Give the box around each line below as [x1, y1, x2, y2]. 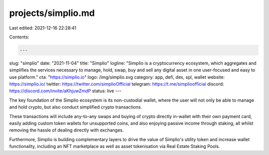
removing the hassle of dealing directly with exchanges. [9, 127, 124, 133]
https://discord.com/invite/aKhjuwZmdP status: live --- [9, 88, 122, 94]
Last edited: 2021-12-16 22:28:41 [9, 25, 77, 31]
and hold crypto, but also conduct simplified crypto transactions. [9, 104, 142, 110]
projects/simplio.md [9, 7, 95, 18]
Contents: [9, 34, 29, 40]
